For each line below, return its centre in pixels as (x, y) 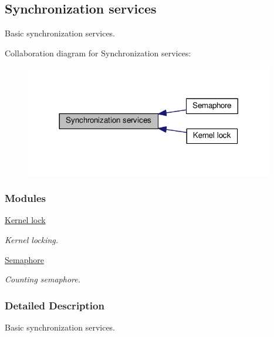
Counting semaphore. (43, 279)
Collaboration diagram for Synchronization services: (98, 53)
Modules (25, 198)
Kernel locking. (32, 240)
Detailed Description (55, 305)
